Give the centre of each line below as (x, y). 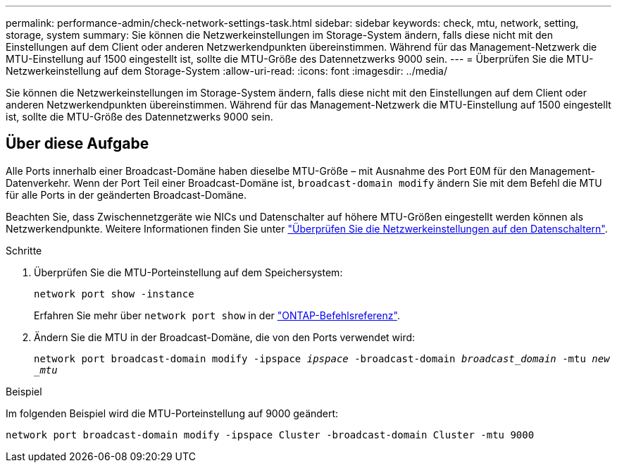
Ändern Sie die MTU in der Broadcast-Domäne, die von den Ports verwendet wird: (225, 337)
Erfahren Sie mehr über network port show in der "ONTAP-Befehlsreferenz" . (217, 315)
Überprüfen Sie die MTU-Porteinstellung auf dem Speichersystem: (188, 272)
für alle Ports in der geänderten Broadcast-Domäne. (126, 195)
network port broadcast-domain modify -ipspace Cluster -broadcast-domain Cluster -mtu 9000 (270, 435)
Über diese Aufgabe (77, 144)
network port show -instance (114, 294)
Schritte (24, 250)
